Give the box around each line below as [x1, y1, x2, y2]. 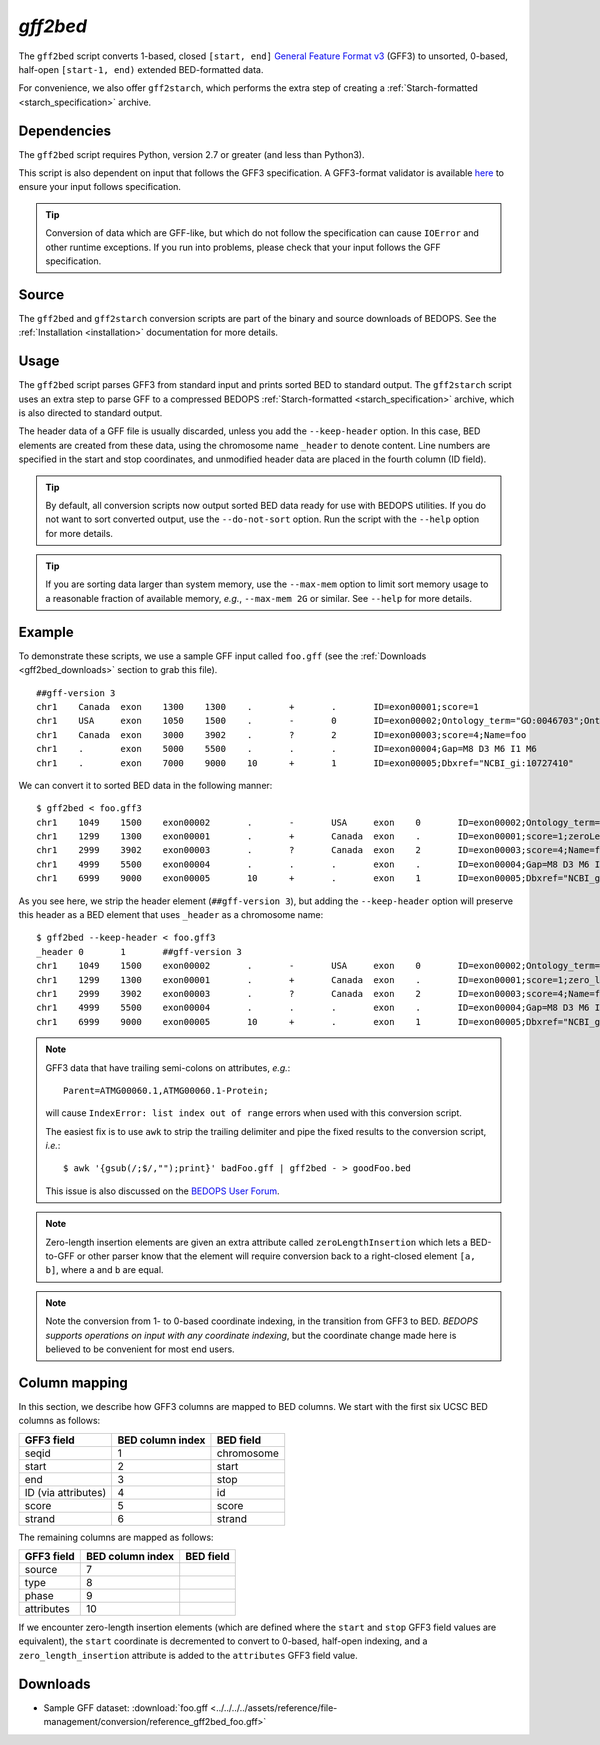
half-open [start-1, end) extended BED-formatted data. [18, 63, 264, 75]
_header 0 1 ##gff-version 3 [36, 946, 242, 957]
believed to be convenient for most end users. [45, 1343, 235, 1355]
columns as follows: [18, 1415, 101, 1427]
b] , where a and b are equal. [45, 1264, 164, 1276]
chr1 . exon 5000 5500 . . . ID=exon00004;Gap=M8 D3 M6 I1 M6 [36, 743, 537, 755]
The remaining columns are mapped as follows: [18, 1531, 214, 1543]
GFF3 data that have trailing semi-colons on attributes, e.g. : [45, 1061, 291, 1074]
